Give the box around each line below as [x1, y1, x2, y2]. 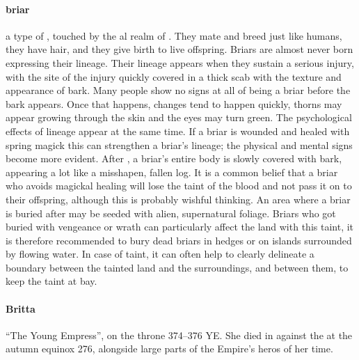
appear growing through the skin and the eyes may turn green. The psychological [6, 110, 352, 125]
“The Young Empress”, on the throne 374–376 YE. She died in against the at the [6, 327, 353, 342]
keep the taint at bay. [6, 274, 97, 288]
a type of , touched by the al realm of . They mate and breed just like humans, [6, 28, 342, 42]
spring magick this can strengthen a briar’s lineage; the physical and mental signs [6, 137, 353, 152]
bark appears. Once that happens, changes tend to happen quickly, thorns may [6, 96, 342, 111]
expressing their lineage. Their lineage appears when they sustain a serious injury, [6, 55, 354, 70]
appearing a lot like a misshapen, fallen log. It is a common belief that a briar [6, 164, 338, 179]
